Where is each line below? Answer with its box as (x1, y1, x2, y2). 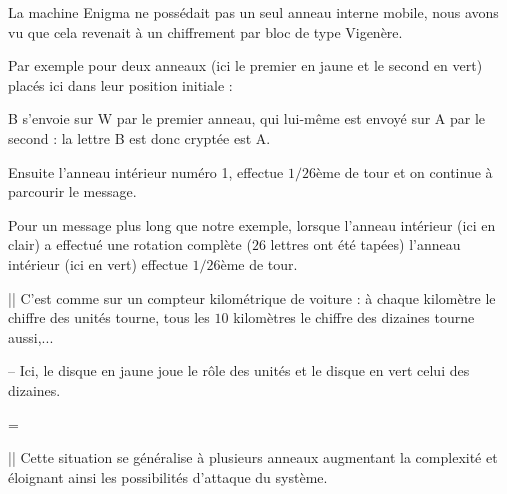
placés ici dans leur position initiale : (8, 74, 233, 95)
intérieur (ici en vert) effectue (8, 253, 188, 274)
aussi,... (8, 326, 54, 347)
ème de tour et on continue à (316, 161, 493, 182)
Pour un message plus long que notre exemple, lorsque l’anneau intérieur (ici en (8, 214, 496, 235)
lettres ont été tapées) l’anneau (270, 234, 461, 255)
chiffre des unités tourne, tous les (8, 307, 210, 328)
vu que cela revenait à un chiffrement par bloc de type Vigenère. (8, 21, 403, 42)
